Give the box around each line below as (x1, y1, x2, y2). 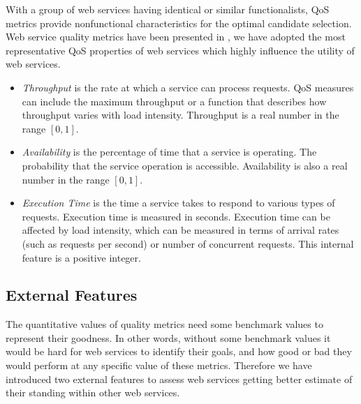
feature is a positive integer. (22, 250, 141, 264)
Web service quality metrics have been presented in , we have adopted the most (6, 29, 346, 44)
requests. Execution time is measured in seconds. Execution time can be (22, 209, 330, 223)
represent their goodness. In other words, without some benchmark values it (6, 330, 331, 345)
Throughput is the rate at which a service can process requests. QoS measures (22, 80, 354, 94)
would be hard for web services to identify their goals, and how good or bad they (6, 344, 352, 359)
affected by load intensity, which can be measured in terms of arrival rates (22, 223, 339, 237)
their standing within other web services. (6, 385, 180, 400)
